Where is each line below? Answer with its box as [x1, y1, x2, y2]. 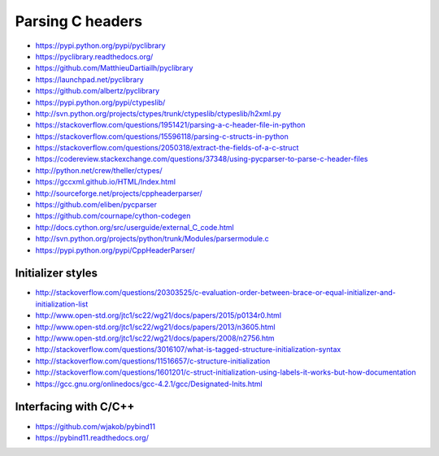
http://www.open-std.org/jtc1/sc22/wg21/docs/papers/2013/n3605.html [35, 322, 276, 332]
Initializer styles [15, 267, 98, 280]
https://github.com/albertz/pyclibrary [35, 86, 160, 96]
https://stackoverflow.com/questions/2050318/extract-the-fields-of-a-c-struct [35, 143, 299, 153]
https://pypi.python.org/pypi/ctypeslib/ [35, 98, 166, 107]
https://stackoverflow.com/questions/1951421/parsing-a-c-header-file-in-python [35, 120, 306, 130]
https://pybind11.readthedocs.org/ [35, 432, 150, 442]
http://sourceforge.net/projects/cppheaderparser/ [35, 188, 202, 198]
